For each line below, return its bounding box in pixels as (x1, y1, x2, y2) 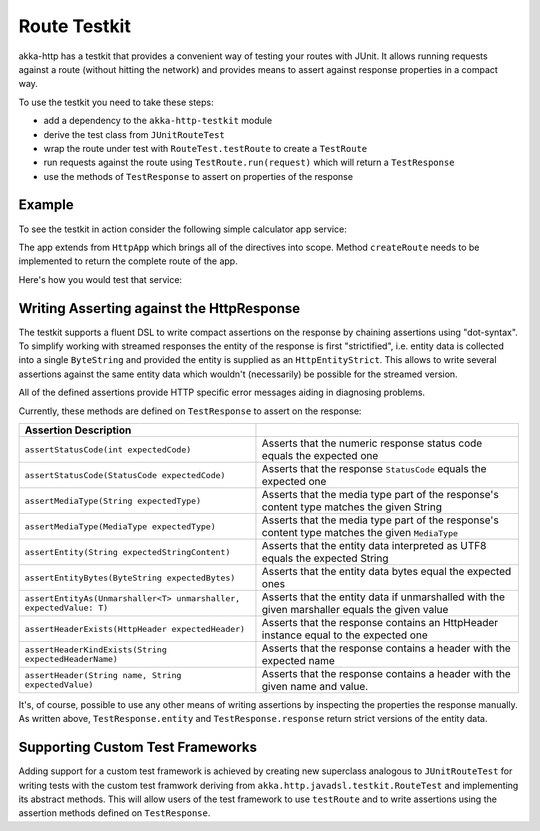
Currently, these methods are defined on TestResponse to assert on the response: (18, 405, 362, 417)
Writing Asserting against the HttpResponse (18, 300, 301, 317)
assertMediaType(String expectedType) (24, 495, 202, 506)
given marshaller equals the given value (261, 603, 449, 616)
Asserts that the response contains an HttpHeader (261, 616, 499, 629)
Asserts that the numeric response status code (261, 436, 483, 450)
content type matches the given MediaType (261, 526, 459, 539)
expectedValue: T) (24, 603, 109, 613)
